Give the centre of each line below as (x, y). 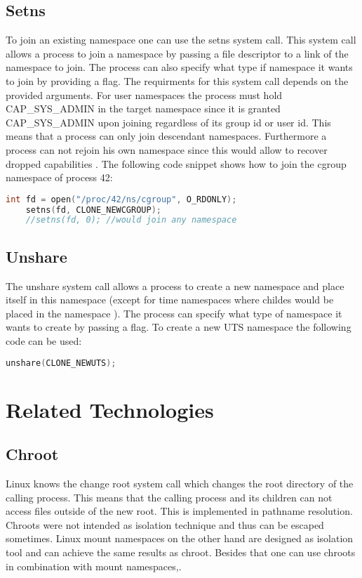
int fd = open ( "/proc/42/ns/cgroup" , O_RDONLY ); (121, 199)
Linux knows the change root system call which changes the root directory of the (180, 483)
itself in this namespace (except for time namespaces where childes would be (170, 300)
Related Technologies (110, 409)
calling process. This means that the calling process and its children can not (169, 497)
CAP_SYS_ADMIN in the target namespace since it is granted (143, 109)
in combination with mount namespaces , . (94, 566)
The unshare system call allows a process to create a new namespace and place (175, 285)
